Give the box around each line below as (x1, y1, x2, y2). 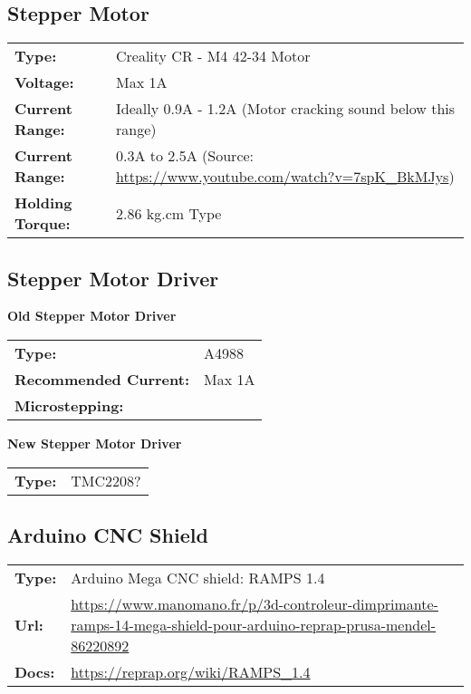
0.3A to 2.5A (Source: (115, 145, 255, 167)
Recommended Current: (14, 369, 190, 390)
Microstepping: (14, 395, 124, 416)
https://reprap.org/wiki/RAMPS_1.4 (71, 660, 311, 682)
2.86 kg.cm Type (115, 202, 222, 224)
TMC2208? (71, 469, 141, 491)
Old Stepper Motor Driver (7, 306, 177, 325)
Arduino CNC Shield (7, 520, 208, 548)
